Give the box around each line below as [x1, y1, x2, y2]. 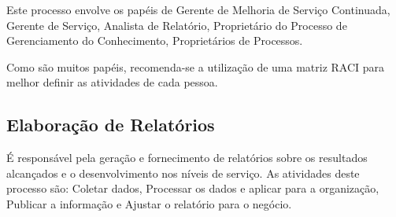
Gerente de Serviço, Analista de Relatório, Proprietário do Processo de [6, 17, 347, 33]
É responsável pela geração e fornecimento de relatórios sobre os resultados [6, 149, 368, 166]
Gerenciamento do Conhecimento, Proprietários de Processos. [6, 32, 303, 49]
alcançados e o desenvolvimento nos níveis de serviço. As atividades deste [6, 164, 360, 181]
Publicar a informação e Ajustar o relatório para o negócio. [6, 195, 292, 211]
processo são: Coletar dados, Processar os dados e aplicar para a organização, [6, 180, 379, 197]
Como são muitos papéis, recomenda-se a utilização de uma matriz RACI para [6, 58, 385, 75]
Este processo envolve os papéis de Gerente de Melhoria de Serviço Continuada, [6, 2, 390, 17]
